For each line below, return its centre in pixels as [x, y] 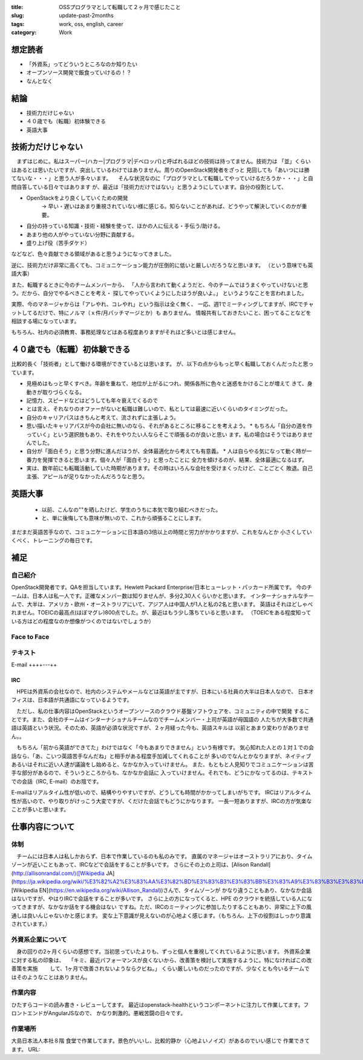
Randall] [260, 865]
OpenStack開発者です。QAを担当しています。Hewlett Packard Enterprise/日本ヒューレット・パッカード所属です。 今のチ [162, 587]
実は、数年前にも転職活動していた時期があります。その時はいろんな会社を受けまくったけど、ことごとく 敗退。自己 [169, 468]
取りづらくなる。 [63, 392]
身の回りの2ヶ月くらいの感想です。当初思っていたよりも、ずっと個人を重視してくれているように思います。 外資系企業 [163, 952]
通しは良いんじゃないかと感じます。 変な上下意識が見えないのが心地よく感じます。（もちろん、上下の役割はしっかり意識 [161, 915]
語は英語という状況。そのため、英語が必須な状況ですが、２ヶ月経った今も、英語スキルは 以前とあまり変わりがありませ [160, 728]
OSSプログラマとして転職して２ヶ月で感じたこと [120, 7]
